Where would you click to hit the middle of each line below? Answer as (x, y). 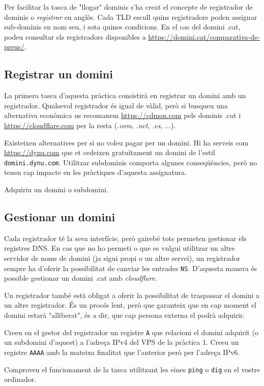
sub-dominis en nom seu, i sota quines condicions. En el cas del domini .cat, (122, 27)
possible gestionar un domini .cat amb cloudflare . (81, 278)
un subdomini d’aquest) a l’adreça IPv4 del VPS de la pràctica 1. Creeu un (122, 342)
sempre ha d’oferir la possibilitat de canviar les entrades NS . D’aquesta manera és (131, 268)
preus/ (14, 47)
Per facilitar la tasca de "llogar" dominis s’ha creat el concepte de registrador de (128, 7)
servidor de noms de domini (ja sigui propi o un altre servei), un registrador (122, 258)
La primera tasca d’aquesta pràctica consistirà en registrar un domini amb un (125, 95)
